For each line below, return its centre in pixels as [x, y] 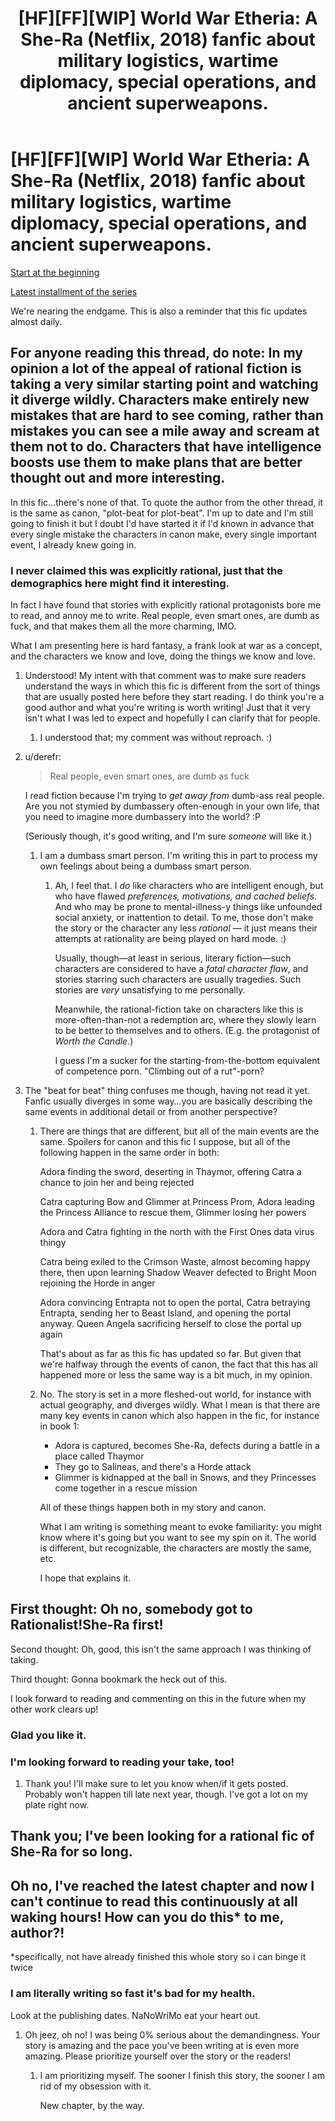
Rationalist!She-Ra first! [87, 1625]
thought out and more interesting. [118, 478]
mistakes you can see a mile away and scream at [165, 431]
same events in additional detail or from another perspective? [151, 1112]
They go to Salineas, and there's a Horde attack [153, 1467]
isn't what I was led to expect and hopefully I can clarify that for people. [172, 718]
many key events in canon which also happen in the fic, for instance [179, 1416]
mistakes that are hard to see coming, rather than [167, 415]
